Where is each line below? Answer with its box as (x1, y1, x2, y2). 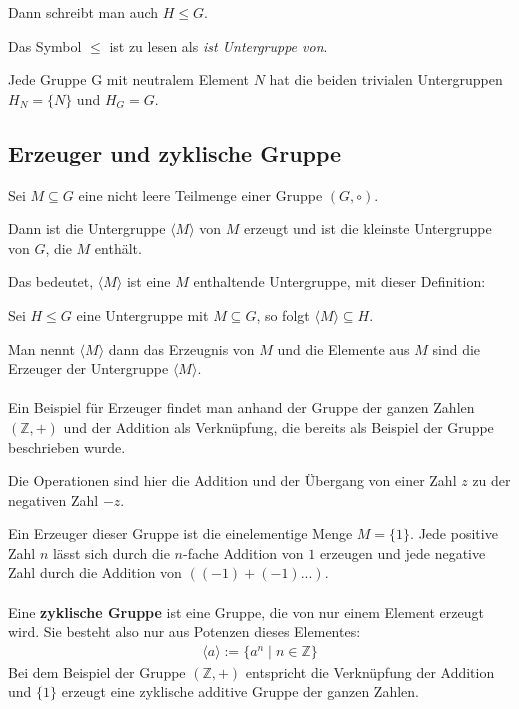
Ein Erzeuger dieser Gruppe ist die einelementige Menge (8, 523, 353, 544)
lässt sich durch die (52, 542, 170, 563)
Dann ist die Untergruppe (8, 218, 166, 239)
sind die (432, 338, 481, 359)
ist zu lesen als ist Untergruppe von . (109, 35, 328, 56)
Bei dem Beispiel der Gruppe (8, 661, 186, 682)
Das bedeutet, (8, 271, 94, 292)
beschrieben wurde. (8, 436, 126, 457)
